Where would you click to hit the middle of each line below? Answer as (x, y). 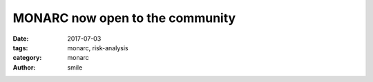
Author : (24, 67)
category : (27, 58)
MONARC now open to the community (124, 18)
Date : (21, 39)
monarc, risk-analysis (98, 48)
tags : (20, 48)
